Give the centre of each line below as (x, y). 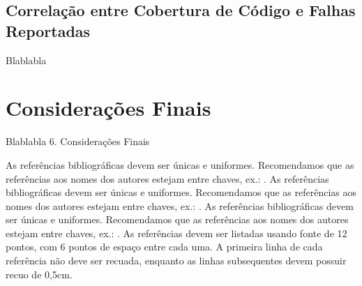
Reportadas (48, 30)
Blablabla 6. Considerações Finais (78, 141)
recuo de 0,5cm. (39, 274)
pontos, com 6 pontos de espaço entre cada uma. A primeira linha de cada (164, 247)
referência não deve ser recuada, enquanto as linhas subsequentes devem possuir (176, 261)
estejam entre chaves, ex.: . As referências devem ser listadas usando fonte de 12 (176, 233)
